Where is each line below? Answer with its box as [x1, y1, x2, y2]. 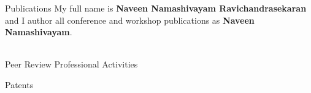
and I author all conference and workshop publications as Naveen [5, 13, 255, 26]
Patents [5, 78, 34, 91]
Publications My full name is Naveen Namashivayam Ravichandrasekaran [5, 2, 307, 14]
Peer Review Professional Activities [5, 58, 138, 71]
